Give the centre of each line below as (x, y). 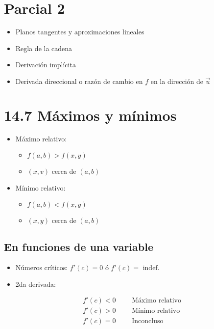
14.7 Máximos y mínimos (90, 115)
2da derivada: (36, 284)
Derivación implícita (46, 65)
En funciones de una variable (79, 247)
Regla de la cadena (44, 48)
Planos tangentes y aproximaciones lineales (80, 32)
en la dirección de (177, 81)
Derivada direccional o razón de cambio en (79, 81)
